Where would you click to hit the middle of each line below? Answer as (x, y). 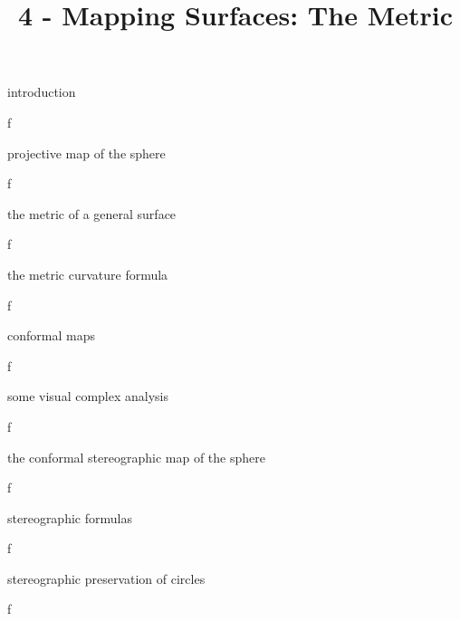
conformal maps (51, 335)
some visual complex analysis (88, 396)
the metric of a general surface (92, 213)
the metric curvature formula (88, 274)
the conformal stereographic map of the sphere (136, 457)
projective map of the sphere (86, 153)
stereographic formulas (70, 517)
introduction (42, 92)
